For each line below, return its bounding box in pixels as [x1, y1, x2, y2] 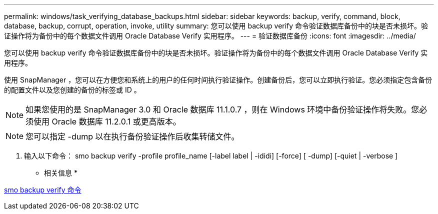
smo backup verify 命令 [4, 185, 81, 194]
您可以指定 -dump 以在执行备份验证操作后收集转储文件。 [25, 131, 239, 141]
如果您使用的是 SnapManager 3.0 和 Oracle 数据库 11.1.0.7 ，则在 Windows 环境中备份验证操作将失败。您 [25, 104, 419, 114]
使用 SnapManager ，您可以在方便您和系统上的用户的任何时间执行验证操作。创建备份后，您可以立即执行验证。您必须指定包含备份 [4, 75, 432, 84]
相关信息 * [44, 168, 77, 177]
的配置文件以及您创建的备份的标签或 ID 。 [4, 85, 141, 94]
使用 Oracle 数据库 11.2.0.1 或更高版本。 [33, 116, 181, 126]
